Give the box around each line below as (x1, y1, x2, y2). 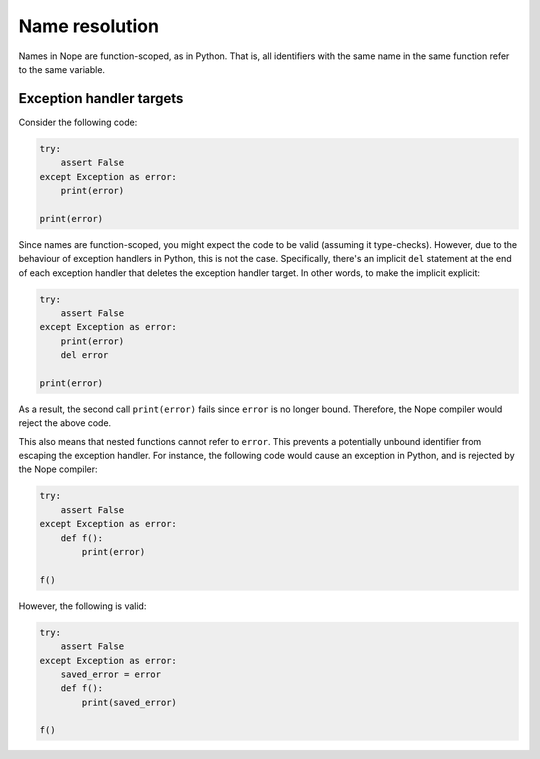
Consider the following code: (18, 116, 138, 128)
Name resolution (18, 15, 160, 37)
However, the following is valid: (18, 600, 147, 612)
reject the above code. (18, 417, 112, 429)
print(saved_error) (81, 696, 177, 708)
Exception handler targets (18, 90, 184, 107)
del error (60, 350, 109, 361)
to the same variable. (18, 63, 105, 75)
